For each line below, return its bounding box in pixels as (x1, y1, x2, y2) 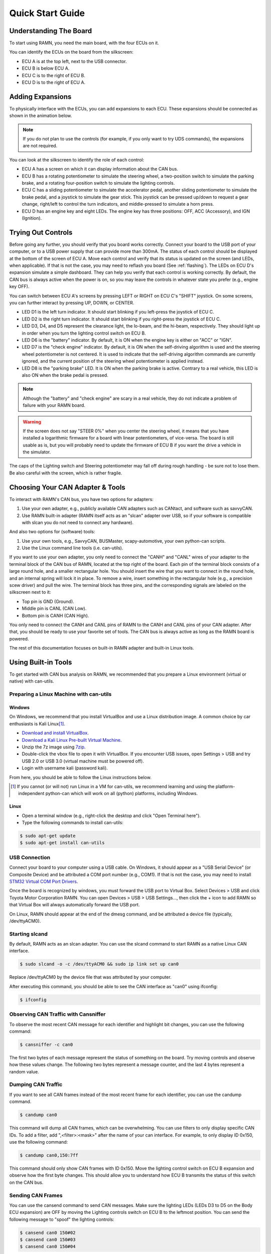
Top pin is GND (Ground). (22, 598, 75, 604)
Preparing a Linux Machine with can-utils (9, 691, 112, 698)
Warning (23, 419, 41, 425)
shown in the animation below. (9, 113, 72, 119)
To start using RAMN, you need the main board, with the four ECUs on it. (9, 40, 159, 46)
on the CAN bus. (9, 1179, 44, 1185)
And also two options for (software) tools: (9, 529, 95, 535)
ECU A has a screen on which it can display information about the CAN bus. (22, 166, 178, 172)
